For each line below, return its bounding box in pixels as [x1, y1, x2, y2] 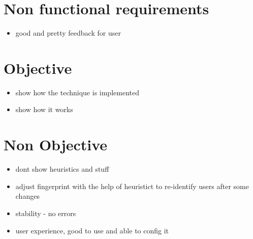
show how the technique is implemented [15, 87, 139, 97]
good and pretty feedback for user [15, 28, 121, 38]
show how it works [15, 104, 73, 115]
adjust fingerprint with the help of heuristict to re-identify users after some [15, 180, 249, 191]
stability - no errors [15, 207, 76, 218]
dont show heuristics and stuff [15, 164, 109, 174]
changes [15, 191, 40, 201]
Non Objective [4, 134, 108, 155]
